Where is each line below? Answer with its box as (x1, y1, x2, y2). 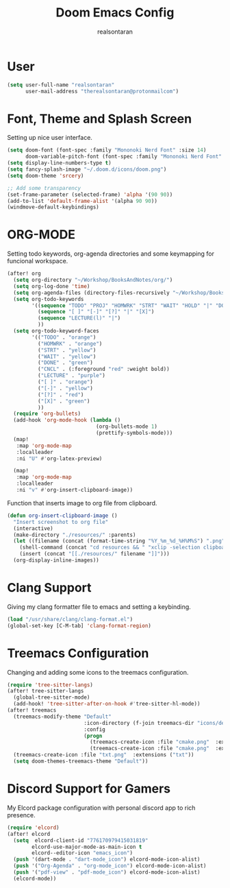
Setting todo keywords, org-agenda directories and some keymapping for (7, 250, 214, 258)
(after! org (7, 270, 41, 277)
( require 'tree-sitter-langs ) (7, 681, 94, 688)
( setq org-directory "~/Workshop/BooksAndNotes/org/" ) (13, 276, 173, 284)
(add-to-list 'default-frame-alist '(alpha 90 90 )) (7, 197, 157, 204)
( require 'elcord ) (7, 824, 60, 831)
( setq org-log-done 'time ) (13, 283, 90, 289)
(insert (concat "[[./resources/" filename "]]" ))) (19, 551, 170, 557)
